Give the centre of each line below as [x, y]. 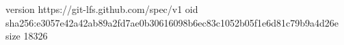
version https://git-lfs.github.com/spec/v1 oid [102, 9]
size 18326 [27, 36]
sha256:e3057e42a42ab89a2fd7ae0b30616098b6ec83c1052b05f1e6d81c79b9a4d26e [172, 22]
